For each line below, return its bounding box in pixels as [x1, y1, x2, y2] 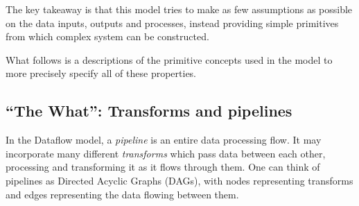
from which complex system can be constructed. [6, 29, 209, 44]
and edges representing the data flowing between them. [6, 187, 239, 201]
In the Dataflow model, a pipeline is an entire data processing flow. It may [6, 132, 322, 147]
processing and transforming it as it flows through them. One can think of [6, 160, 320, 174]
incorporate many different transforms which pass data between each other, [6, 146, 326, 160]
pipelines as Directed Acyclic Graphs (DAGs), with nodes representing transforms [6, 173, 353, 187]
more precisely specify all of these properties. [6, 66, 197, 80]
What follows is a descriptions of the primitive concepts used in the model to [6, 52, 333, 67]
